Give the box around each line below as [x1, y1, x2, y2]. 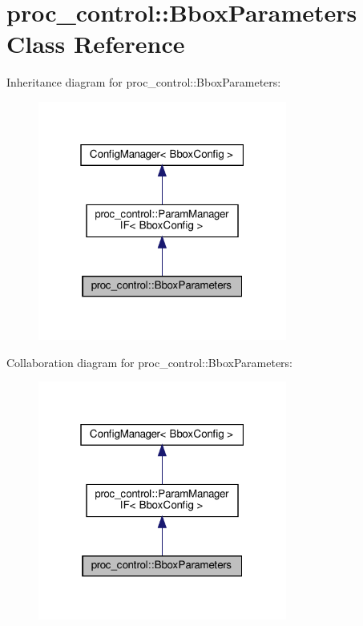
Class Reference [6, 27, 185, 60]
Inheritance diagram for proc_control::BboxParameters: [6, 74, 281, 91]
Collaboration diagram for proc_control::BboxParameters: [6, 353, 293, 370]
